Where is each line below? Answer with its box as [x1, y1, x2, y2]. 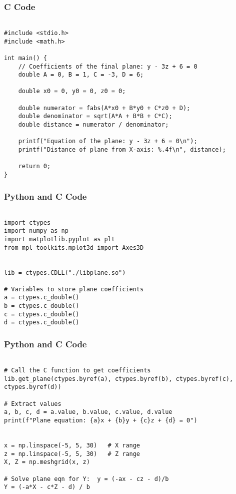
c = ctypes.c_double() [4, 310, 79, 318]
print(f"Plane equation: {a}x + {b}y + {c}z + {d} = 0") [4, 416, 197, 424]
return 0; [18, 163, 51, 170]
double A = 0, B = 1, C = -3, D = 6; [18, 71, 144, 79]
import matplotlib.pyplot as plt [4, 235, 115, 243]
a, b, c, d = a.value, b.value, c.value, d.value [4, 408, 172, 416]
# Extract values [4, 400, 61, 407]
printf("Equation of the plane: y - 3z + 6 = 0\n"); [18, 138, 197, 145]
